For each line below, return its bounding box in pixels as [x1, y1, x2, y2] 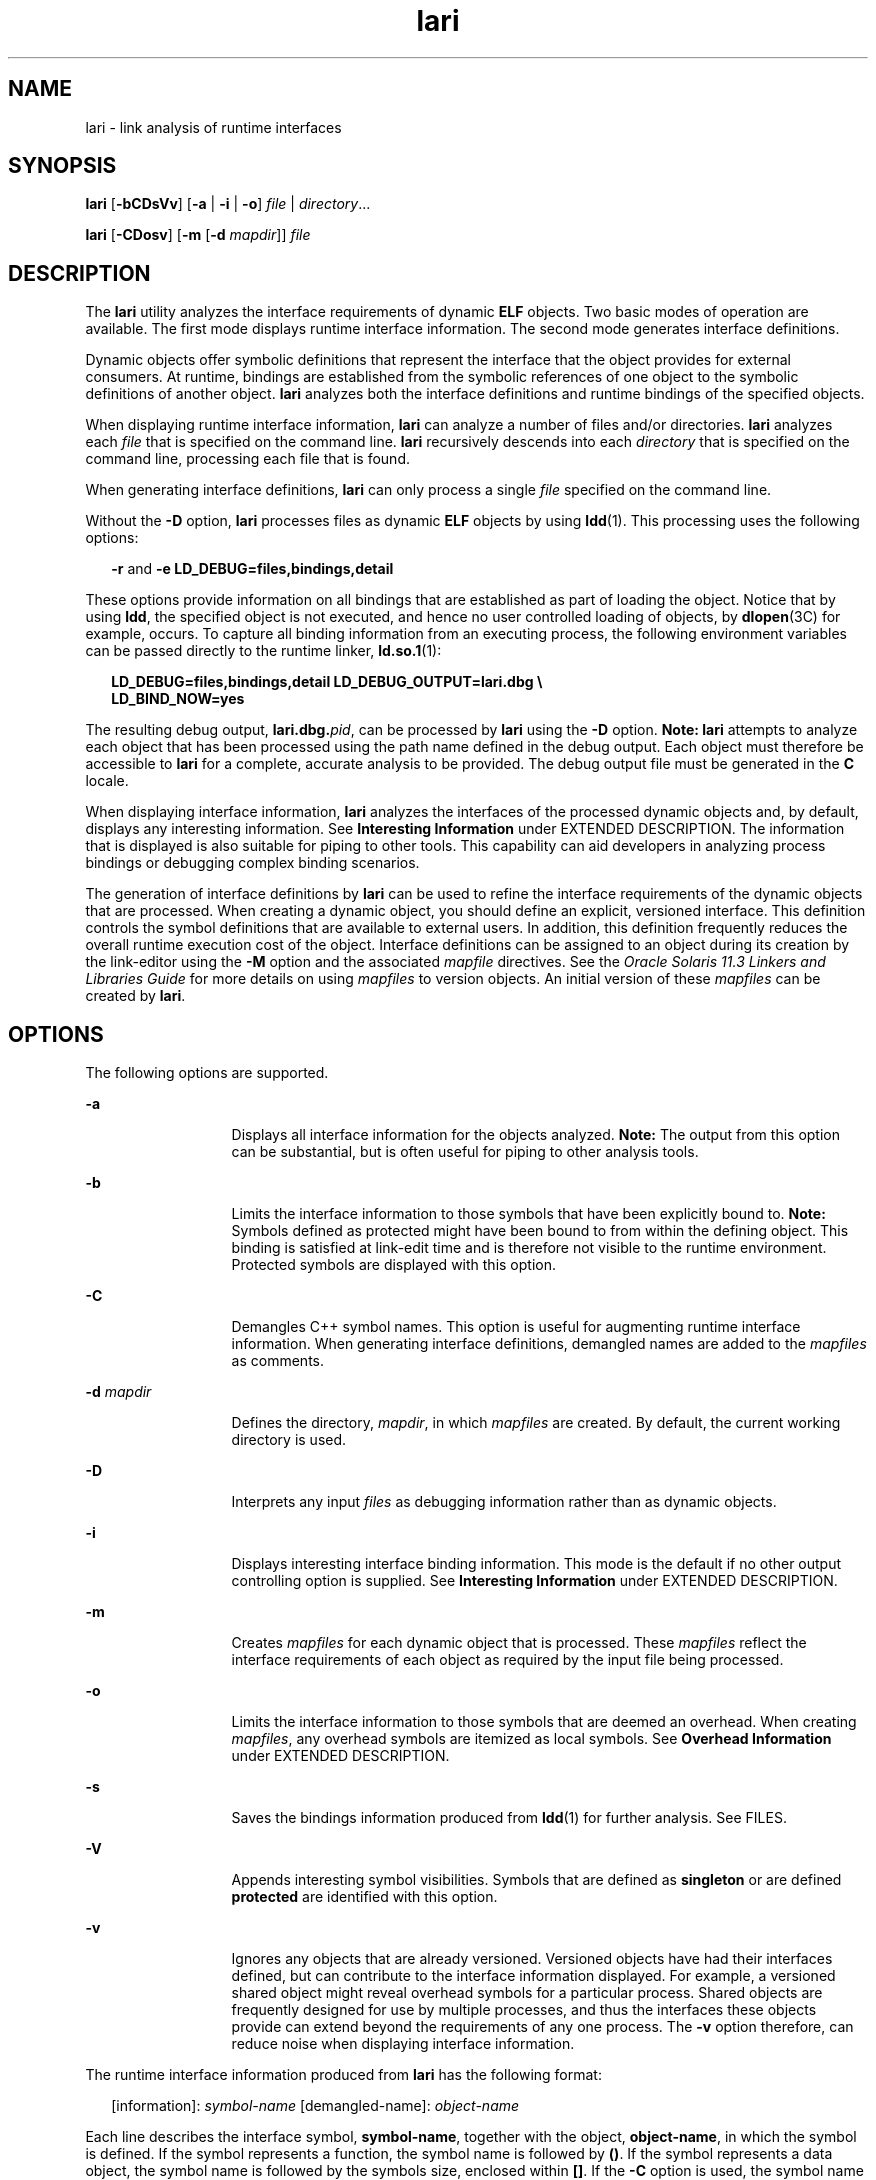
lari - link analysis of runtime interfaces [85, 118, 342, 136]
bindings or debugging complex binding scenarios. [85, 854, 420, 872]
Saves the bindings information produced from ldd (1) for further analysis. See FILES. [231, 1809, 787, 1827]
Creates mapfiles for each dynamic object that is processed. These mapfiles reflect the [231, 1634, 807, 1652]
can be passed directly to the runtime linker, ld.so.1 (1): [85, 642, 442, 660]
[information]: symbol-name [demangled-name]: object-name [111, 2097, 520, 2115]
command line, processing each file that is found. [85, 450, 410, 468]
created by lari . [85, 987, 186, 1005]
